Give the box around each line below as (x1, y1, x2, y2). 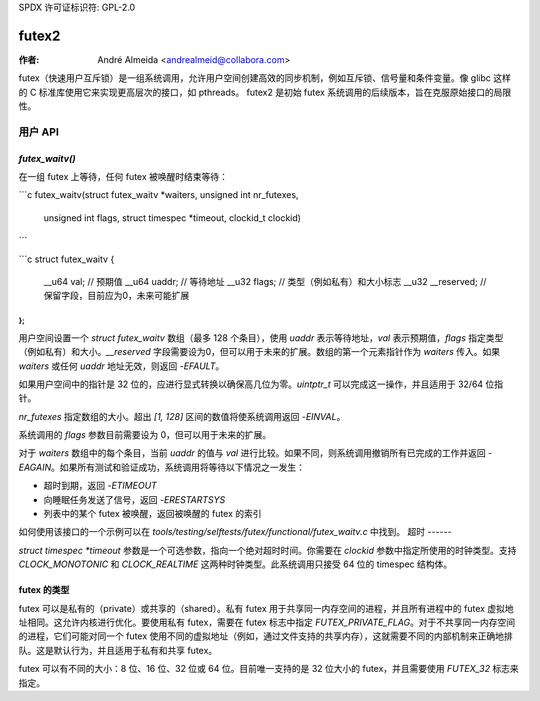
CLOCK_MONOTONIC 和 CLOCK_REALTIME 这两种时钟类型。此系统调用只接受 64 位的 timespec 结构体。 (18, 558, 453, 570)
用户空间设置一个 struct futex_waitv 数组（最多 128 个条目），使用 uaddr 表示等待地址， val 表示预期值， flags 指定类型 (18, 331, 504, 344)
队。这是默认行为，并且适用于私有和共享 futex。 (18, 644, 218, 656)
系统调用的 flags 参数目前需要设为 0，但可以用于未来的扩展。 (18, 429, 272, 441)
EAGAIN (18, 461, 52, 473)
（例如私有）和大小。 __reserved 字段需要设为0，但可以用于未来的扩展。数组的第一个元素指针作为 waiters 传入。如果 (18, 346, 501, 358)
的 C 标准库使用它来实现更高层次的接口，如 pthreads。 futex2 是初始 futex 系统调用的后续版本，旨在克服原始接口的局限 (18, 86, 512, 98)
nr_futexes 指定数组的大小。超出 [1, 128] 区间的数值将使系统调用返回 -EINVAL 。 (18, 410, 346, 422)
